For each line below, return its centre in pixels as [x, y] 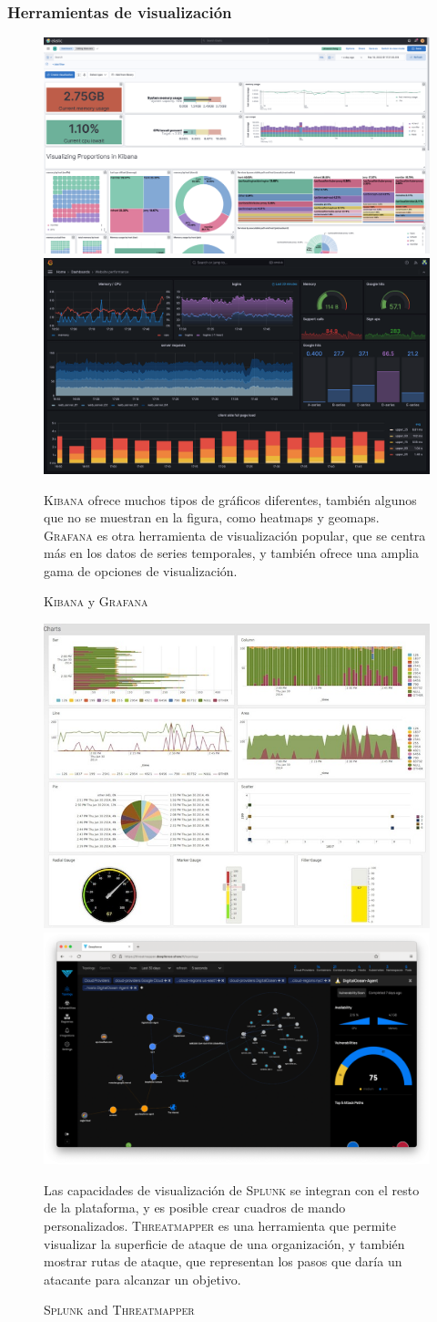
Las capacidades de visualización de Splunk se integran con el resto [232, 1189]
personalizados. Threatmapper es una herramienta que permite [220, 1226]
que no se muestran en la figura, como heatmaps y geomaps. [212, 517]
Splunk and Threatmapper [119, 1310]
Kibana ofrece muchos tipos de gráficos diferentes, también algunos [230, 499]
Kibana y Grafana [96, 601]
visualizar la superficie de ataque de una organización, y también [224, 1243]
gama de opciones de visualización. [141, 570]
